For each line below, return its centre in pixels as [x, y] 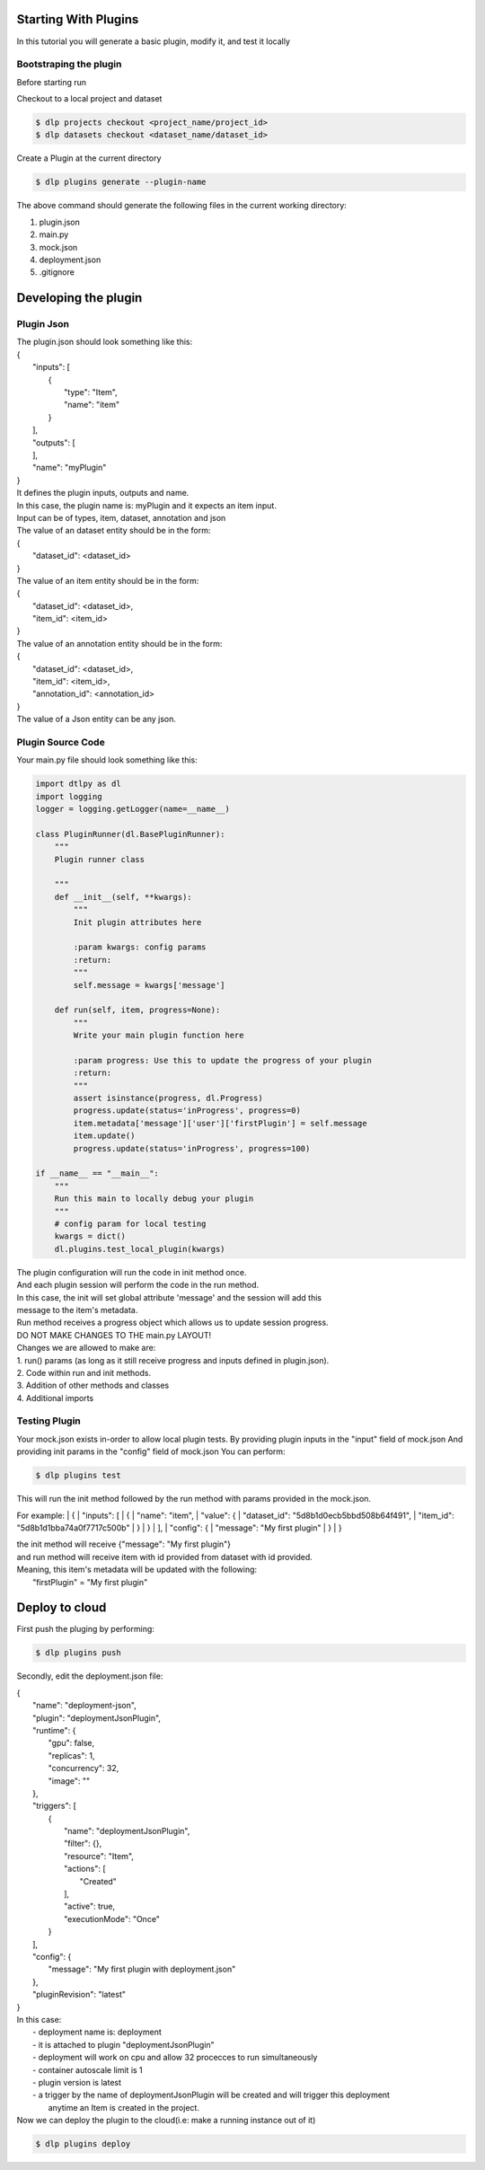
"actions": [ [85, 1869]
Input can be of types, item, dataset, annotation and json [121, 517]
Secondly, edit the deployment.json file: [90, 1676]
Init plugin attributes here [137, 922]
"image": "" [69, 1781]
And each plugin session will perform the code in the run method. [138, 1285]
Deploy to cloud [62, 1608]
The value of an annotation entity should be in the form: [119, 643]
